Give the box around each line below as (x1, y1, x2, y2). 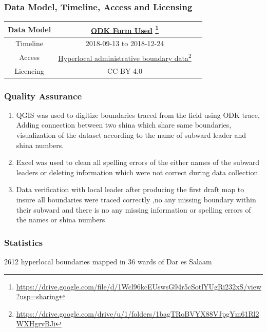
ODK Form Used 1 (91, 23, 159, 35)
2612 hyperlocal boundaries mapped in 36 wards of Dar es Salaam (4, 256, 212, 267)
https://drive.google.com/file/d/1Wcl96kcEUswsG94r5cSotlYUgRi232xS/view (16, 281, 262, 292)
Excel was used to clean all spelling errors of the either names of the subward (16, 157, 260, 168)
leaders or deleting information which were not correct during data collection (16, 167, 258, 177)
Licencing (14, 65, 44, 76)
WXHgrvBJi (16, 318, 56, 329)
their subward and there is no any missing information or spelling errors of (16, 204, 251, 215)
